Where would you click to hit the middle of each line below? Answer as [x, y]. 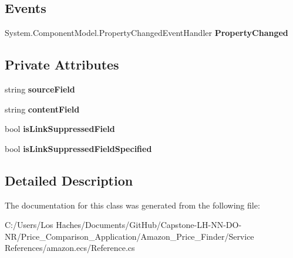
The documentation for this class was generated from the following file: [132, 205]
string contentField [42, 109]
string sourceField [40, 89]
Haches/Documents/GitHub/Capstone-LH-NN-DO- [149, 225]
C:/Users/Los [29, 225]
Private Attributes [62, 64]
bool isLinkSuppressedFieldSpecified [78, 148]
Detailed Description [69, 180]
